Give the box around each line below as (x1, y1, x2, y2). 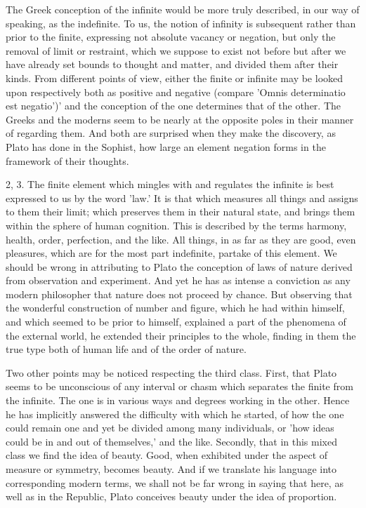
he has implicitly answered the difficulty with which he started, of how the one (6, 406, 344, 421)
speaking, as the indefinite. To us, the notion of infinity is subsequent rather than (6, 15, 356, 30)
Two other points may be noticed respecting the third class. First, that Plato (6, 365, 337, 380)
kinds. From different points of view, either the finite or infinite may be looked (6, 70, 344, 85)
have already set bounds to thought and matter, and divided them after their (6, 57, 339, 72)
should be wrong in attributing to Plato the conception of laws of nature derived (6, 259, 353, 274)
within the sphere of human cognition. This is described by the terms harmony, (6, 218, 347, 232)
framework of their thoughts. (6, 153, 129, 168)
